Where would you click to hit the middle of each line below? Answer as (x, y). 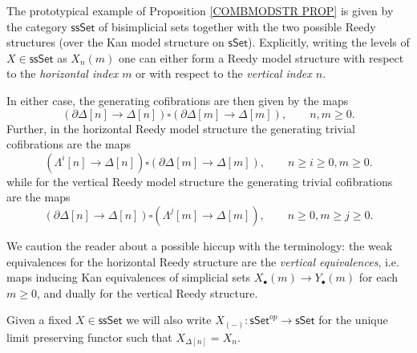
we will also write (169, 320)
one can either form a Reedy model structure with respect (261, 57)
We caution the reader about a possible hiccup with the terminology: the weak (200, 245)
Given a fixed (39, 320)
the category (37, 26)
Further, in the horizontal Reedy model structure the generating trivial (181, 128)
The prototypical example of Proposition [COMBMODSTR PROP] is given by (200, 10)
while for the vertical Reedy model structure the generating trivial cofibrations (200, 181)
